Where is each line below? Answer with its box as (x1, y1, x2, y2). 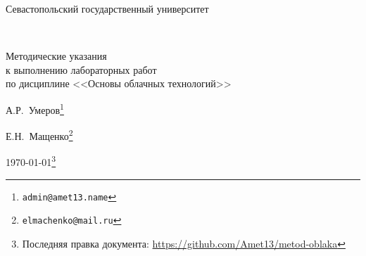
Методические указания (6, 49, 107, 63)
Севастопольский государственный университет (6, 1, 209, 15)
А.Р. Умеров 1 (6, 100, 64, 117)
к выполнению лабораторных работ (6, 62, 157, 77)
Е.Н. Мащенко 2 (6, 127, 73, 143)
